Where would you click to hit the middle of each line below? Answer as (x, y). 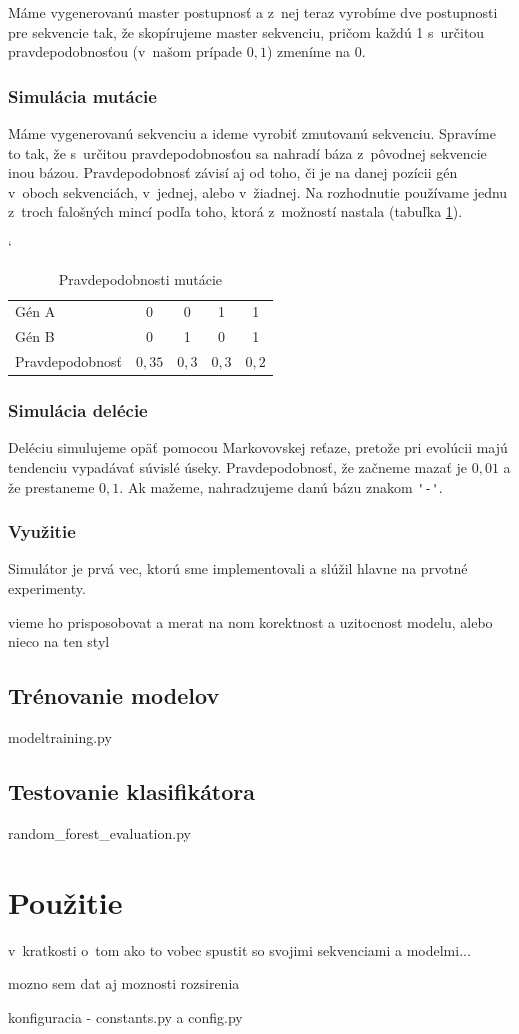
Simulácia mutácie (82, 95)
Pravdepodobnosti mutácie (140, 278)
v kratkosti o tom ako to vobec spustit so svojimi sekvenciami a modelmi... (239, 949)
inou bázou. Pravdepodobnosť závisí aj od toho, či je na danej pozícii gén (233, 172)
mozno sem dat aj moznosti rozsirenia (124, 983)
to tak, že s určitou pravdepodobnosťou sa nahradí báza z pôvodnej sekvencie (247, 152)
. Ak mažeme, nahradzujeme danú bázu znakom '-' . (281, 486)
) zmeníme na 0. (316, 51)
